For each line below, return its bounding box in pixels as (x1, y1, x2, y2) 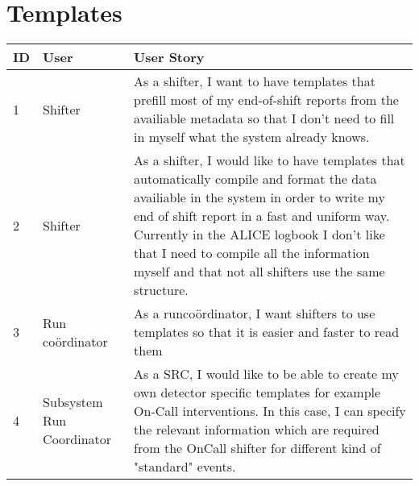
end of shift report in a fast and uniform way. (134, 206, 390, 226)
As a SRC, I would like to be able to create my (134, 364, 399, 384)
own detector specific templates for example (134, 383, 381, 402)
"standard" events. (134, 457, 236, 476)
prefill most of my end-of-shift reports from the (134, 90, 399, 110)
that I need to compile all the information (134, 243, 370, 263)
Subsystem (43, 392, 103, 411)
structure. (134, 280, 189, 300)
